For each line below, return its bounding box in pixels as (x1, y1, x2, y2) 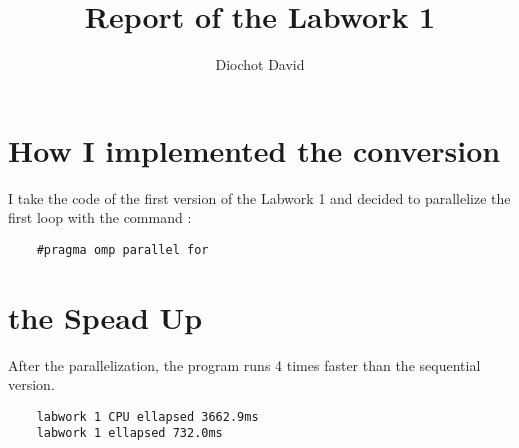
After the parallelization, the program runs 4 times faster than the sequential (8, 354, 481, 375)
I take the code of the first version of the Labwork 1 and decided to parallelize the (8, 187, 511, 208)
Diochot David (215, 54, 305, 75)
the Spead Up (8, 296, 203, 337)
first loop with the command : (8, 207, 192, 228)
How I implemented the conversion (8, 129, 501, 170)
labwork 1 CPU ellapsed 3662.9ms (36, 409, 259, 424)
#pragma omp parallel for (36, 242, 209, 257)
